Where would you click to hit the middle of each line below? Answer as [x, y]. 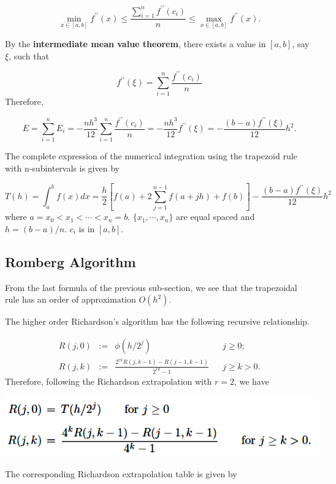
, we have [251, 381]
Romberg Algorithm [71, 261]
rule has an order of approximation [71, 299]
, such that [29, 55]
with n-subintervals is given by [62, 168]
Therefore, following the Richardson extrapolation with [109, 381]
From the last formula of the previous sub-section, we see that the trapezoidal [151, 287]
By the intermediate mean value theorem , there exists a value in [136, 43]
